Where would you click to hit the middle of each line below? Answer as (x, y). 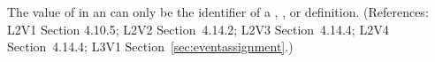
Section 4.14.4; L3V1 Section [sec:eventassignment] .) (150, 46)
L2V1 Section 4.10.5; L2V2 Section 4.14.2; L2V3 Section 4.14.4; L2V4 (198, 29)
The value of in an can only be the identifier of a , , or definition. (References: (218, 12)
